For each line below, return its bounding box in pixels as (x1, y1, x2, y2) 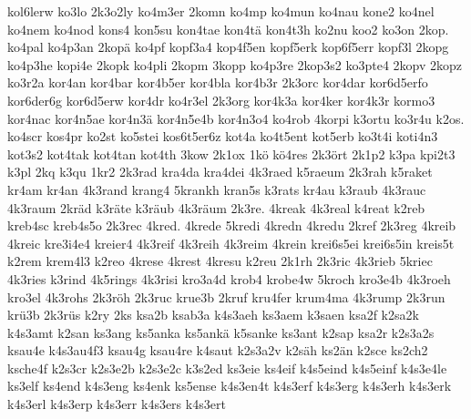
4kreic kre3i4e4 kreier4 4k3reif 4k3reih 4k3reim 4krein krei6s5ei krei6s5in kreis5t (7, 233, 455, 252)
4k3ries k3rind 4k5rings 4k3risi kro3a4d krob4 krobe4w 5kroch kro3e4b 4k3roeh (7, 269, 451, 288)
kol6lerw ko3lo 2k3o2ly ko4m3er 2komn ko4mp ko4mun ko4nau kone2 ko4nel (7, 2, 435, 20)
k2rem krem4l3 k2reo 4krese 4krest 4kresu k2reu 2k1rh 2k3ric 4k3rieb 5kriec (7, 251, 433, 271)
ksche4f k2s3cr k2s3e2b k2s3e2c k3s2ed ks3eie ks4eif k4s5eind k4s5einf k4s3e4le (7, 358, 447, 377)
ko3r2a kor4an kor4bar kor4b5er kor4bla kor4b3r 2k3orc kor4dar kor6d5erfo (7, 73, 428, 92)
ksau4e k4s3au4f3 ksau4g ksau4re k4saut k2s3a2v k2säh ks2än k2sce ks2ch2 (7, 341, 428, 360)
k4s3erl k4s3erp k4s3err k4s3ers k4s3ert (7, 394, 226, 414)
